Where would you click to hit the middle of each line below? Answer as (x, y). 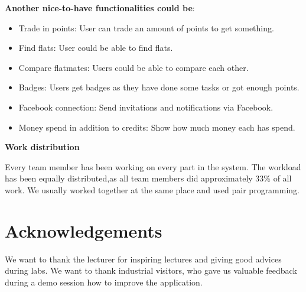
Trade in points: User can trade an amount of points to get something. (146, 27)
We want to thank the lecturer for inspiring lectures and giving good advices (143, 259)
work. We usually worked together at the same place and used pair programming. (152, 189)
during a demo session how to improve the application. (104, 282)
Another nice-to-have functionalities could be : (100, 8)
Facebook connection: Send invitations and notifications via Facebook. (146, 107)
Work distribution (42, 147)
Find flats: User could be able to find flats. (96, 48)
